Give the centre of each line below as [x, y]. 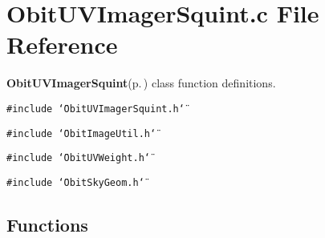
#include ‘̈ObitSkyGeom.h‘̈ [75, 182]
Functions [47, 224]
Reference [62, 44]
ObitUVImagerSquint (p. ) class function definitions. [141, 83]
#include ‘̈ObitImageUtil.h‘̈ [81, 133]
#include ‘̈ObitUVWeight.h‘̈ [78, 158]
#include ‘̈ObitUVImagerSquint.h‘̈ [95, 109]
